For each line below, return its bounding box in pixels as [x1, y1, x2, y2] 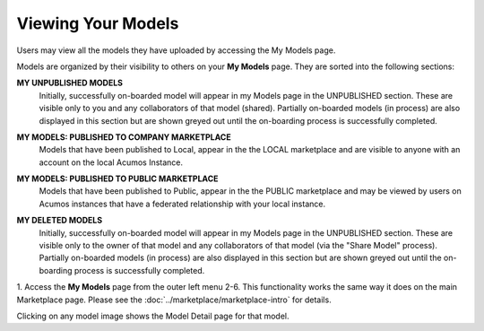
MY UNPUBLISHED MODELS [16, 77, 124, 89]
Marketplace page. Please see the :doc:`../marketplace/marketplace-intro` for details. [16, 294, 332, 305]
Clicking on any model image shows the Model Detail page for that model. [16, 310, 290, 321]
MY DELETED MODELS [16, 215, 103, 226]
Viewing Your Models [16, 13, 179, 33]
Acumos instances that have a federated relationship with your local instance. [39, 198, 326, 209]
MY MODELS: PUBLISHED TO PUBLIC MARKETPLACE [16, 173, 219, 184]
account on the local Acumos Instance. [39, 157, 184, 168]
